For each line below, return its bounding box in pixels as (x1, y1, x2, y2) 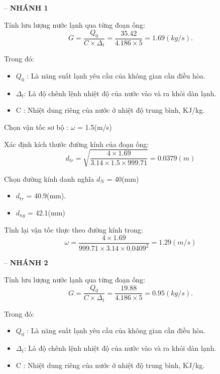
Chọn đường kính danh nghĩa (4, 173, 94, 184)
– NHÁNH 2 (4, 257, 48, 268)
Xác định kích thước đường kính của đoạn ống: (4, 138, 149, 149)
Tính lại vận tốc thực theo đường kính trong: (4, 225, 143, 235)
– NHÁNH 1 (4, 3, 48, 13)
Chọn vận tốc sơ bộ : (4, 122, 69, 132)
